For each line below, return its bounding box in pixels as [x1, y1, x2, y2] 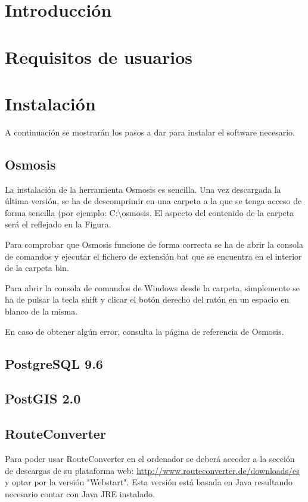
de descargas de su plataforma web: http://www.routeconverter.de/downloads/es [5, 464, 300, 476]
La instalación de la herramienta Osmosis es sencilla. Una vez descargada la [5, 183, 281, 195]
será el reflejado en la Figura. [5, 218, 111, 230]
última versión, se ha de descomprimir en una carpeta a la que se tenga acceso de [5, 195, 302, 207]
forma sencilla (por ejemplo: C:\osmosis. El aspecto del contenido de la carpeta [5, 206, 294, 218]
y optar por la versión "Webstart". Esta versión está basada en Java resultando [5, 476, 293, 488]
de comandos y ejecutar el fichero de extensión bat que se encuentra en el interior [5, 250, 302, 262]
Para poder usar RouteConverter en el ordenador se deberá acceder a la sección [5, 452, 295, 464]
